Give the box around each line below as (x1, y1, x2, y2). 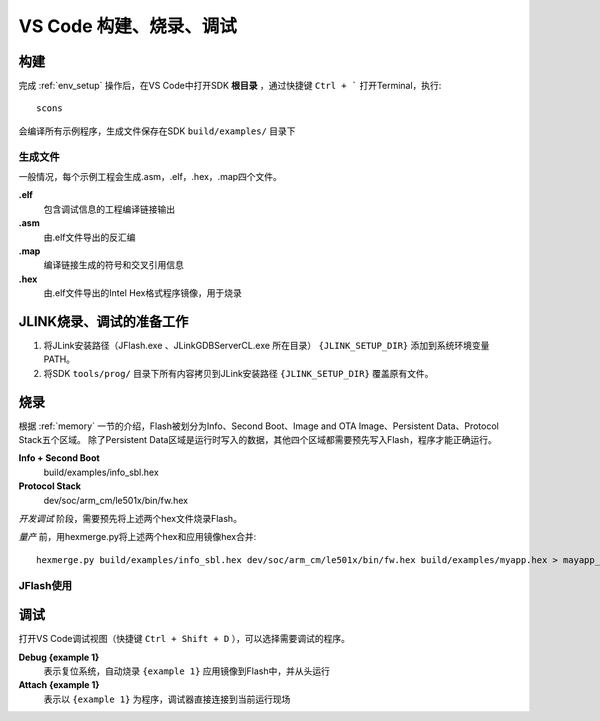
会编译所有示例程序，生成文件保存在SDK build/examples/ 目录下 (18, 125, 296, 137)
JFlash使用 (18, 578, 73, 592)
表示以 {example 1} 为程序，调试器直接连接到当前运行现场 (43, 693, 291, 705)
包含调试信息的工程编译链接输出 (43, 203, 175, 215)
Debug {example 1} (18, 651, 100, 663)
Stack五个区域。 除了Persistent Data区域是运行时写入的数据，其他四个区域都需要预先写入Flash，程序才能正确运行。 (18, 434, 497, 446)
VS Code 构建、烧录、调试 (18, 15, 237, 37)
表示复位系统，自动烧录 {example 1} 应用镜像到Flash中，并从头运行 (43, 665, 330, 677)
